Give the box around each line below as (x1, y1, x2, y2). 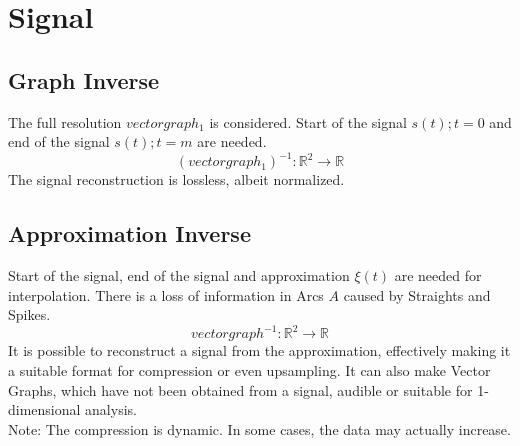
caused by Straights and (343, 284, 491, 305)
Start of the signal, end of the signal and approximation (8, 265, 350, 286)
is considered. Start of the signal (209, 111, 407, 132)
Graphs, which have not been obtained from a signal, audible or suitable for (8, 379, 473, 400)
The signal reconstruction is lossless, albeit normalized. (8, 169, 345, 190)
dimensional (8, 399, 81, 420)
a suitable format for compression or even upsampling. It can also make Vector (8, 359, 491, 380)
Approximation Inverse (8, 218, 251, 249)
